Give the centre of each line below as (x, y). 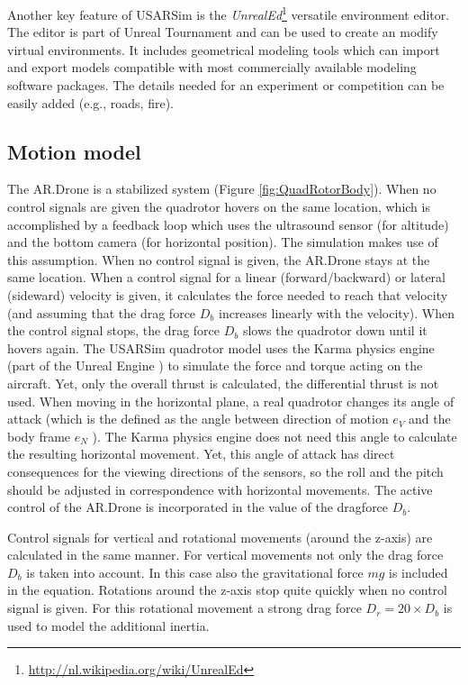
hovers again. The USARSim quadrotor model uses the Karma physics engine (221, 347)
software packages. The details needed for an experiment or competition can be (226, 85)
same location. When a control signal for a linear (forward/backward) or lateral (226, 277)
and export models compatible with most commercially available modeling (212, 67)
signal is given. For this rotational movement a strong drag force (184, 608)
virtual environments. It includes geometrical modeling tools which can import (224, 49)
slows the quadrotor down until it (335, 330)
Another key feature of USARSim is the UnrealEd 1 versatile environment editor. (229, 13)
